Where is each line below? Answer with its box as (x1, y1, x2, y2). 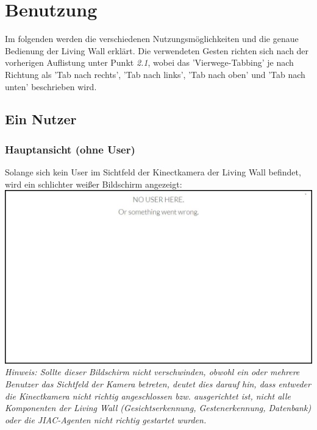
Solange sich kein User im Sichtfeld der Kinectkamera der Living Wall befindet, (5, 166, 301, 178)
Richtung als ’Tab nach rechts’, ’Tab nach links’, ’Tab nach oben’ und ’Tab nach (5, 68, 305, 80)
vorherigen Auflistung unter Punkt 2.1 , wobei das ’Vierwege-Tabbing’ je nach (5, 56, 294, 69)
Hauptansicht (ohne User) (5, 141, 135, 157)
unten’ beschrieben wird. (5, 80, 97, 93)
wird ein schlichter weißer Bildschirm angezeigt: (5, 177, 182, 190)
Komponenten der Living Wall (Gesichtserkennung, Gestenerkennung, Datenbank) (5, 401, 312, 414)
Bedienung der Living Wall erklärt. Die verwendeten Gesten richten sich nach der (5, 44, 309, 57)
